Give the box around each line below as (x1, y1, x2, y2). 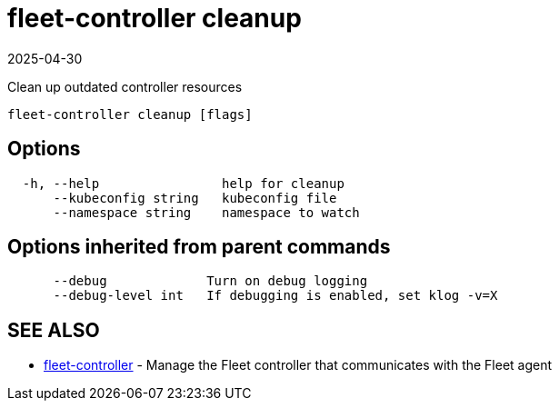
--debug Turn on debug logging (53, 274, 368, 289)
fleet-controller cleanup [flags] (7, 106, 253, 122)
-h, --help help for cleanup (22, 175, 344, 191)
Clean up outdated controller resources (7, 78, 243, 95)
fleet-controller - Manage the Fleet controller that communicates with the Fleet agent (44, 357, 553, 373)
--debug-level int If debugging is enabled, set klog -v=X (53, 288, 498, 304)
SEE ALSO (7, 318, 100, 342)
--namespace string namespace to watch (53, 204, 360, 220)
